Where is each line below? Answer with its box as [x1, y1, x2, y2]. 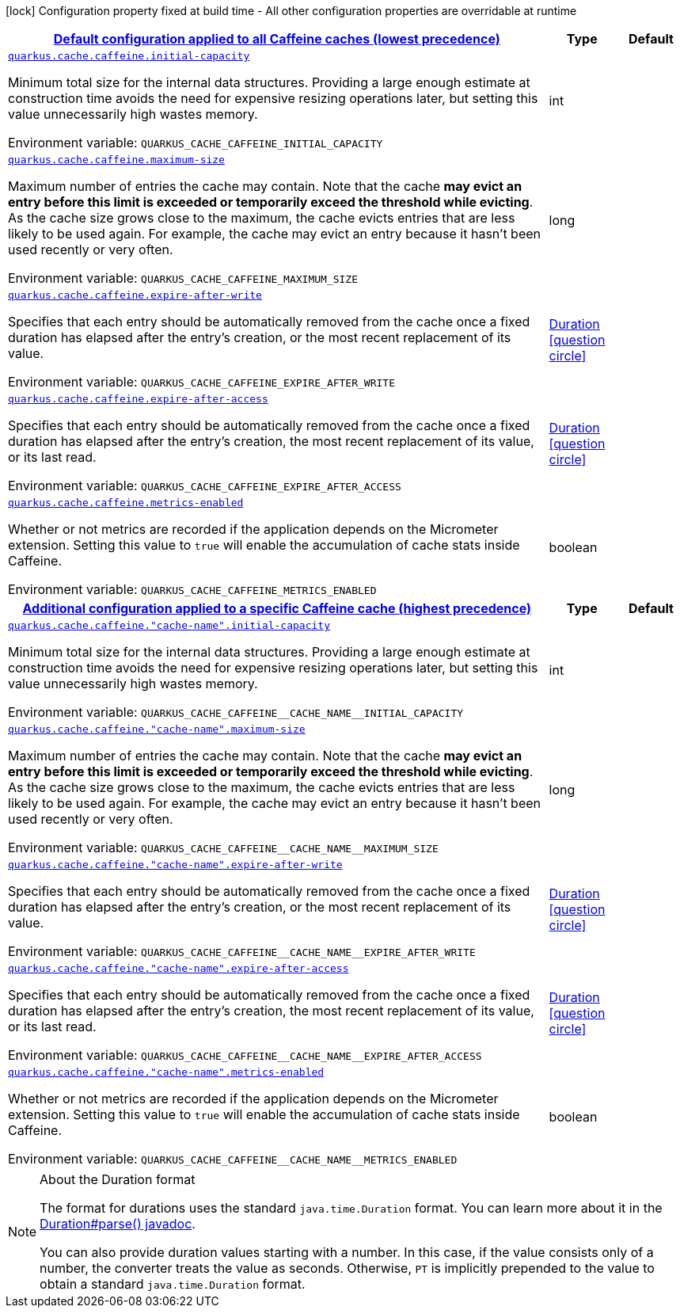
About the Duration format [40, 1171, 196, 1187]
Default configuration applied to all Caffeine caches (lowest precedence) [53, 31, 500, 47]
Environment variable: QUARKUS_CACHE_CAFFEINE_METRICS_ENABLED [8, 581, 377, 597]
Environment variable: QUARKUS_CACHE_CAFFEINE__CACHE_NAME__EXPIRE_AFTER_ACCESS [8, 1047, 482, 1063]
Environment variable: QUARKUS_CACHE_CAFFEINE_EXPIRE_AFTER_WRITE [8, 374, 395, 390]
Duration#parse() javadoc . [40, 1216, 196, 1232]
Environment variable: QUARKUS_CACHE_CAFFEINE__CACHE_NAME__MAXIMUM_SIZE [8, 840, 439, 855]
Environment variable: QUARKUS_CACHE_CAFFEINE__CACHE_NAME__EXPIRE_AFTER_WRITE [8, 943, 476, 959]
